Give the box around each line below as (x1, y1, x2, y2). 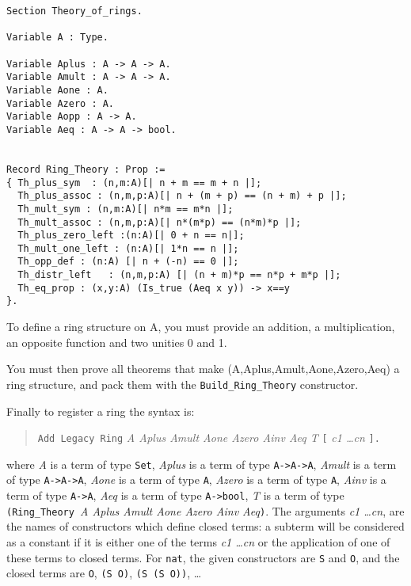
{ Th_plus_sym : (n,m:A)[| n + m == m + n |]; (6, 177, 262, 188)
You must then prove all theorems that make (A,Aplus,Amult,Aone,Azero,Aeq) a (6, 360, 400, 377)
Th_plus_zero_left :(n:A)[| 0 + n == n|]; (17, 230, 245, 242)
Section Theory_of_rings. (6, 6, 143, 17)
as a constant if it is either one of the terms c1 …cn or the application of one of (6, 534, 390, 550)
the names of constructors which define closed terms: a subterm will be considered (6, 518, 405, 535)
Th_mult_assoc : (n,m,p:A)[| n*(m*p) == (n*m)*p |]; (17, 216, 302, 228)
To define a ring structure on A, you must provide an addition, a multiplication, (6, 318, 395, 335)
